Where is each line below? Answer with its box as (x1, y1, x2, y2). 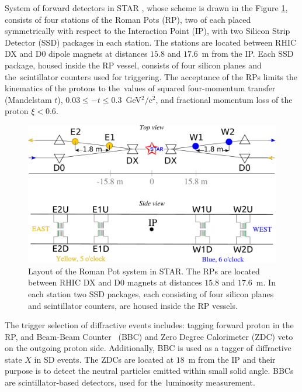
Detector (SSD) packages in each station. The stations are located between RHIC (5, 36, 297, 48)
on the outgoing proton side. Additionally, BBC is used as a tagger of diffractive (5, 342, 291, 354)
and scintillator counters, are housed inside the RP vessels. (28, 299, 238, 311)
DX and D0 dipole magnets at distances (5, 47, 148, 60)
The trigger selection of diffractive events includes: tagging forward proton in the (5, 319, 294, 331)
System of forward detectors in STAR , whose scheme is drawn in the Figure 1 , (5, 2, 288, 13)
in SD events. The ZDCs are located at (34, 353, 174, 365)
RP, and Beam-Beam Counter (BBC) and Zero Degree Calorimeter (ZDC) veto (5, 330, 293, 342)
